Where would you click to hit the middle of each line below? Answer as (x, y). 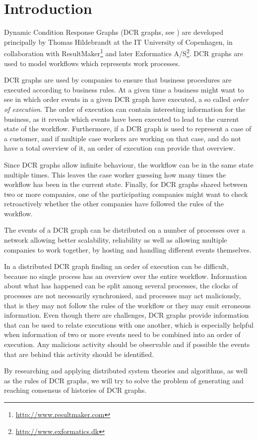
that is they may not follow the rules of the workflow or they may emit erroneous (128, 305)
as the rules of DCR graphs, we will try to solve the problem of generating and (124, 380)
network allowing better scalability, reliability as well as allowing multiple (116, 240)
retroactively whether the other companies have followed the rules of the (114, 204)
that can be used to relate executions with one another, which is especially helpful (129, 324)
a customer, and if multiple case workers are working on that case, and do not (123, 138)
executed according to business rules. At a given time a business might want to (124, 89)
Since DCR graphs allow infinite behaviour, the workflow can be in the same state (129, 164)
